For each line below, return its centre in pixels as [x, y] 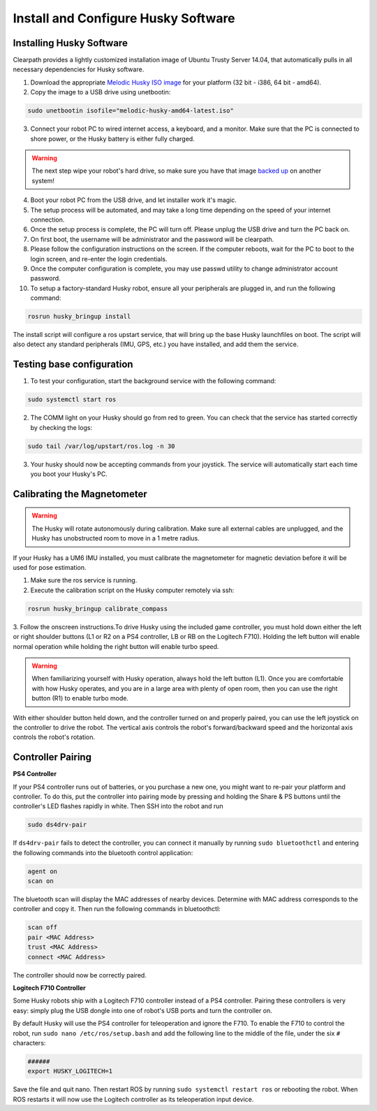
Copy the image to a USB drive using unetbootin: [101, 92]
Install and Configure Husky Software [124, 18]
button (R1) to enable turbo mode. [80, 698]
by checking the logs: [61, 427]
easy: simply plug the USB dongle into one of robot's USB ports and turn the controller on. [142, 1010]
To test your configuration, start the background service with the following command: [153, 381]
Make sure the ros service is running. [84, 580]
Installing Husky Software [71, 43]
